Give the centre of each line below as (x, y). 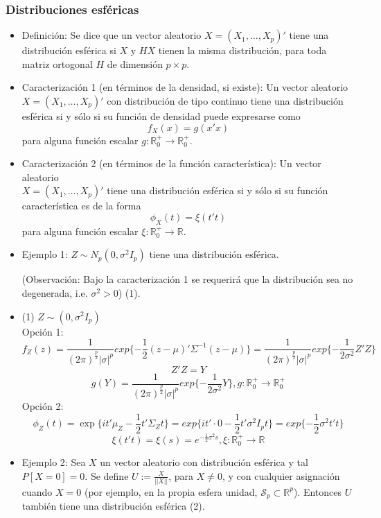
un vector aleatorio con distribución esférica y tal (204, 462)
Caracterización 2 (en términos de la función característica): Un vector (171, 163)
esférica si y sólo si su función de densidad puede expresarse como (161, 116)
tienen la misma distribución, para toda (242, 50)
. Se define (107, 475)
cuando (37, 491)
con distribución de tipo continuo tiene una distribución (225, 101)
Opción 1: (43, 331)
